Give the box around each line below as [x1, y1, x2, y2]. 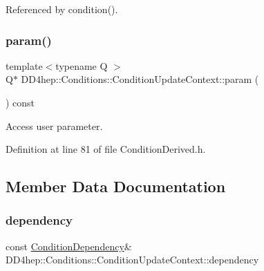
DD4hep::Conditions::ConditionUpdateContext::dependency [6, 252, 259, 267]
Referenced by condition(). [6, 2, 118, 16]
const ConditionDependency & [6, 239, 132, 253]
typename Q [55, 58, 108, 73]
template [6, 58, 43, 73]
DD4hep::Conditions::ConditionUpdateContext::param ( [21, 72, 259, 86]
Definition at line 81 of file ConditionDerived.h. [6, 142, 206, 156]
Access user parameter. [6, 118, 103, 133]
